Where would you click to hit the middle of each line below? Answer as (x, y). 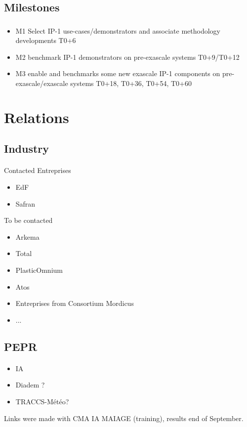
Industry (27, 149)
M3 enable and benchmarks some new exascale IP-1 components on (118, 73)
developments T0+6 (46, 40)
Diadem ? (30, 385)
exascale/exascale (42, 83)
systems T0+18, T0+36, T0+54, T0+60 (131, 83)
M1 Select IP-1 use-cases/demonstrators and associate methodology (118, 30)
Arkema (27, 236)
